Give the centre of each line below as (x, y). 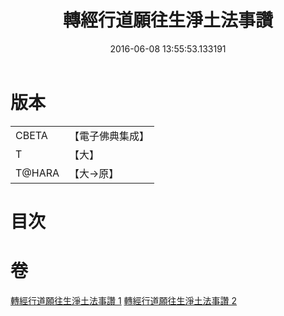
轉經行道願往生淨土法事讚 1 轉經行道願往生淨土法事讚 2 (124, 300)
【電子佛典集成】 (109, 136)
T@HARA (37, 173)
